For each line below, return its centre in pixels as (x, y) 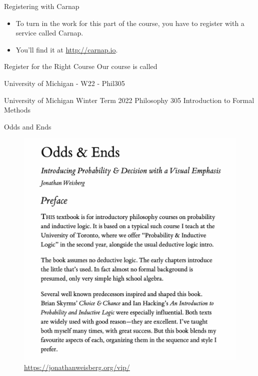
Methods (17, 110)
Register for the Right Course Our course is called (81, 66)
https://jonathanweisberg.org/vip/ (77, 367)
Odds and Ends (28, 126)
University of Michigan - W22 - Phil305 (64, 83)
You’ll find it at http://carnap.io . (67, 49)
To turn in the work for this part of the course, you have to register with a (130, 23)
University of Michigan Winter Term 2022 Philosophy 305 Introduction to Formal (129, 100)
